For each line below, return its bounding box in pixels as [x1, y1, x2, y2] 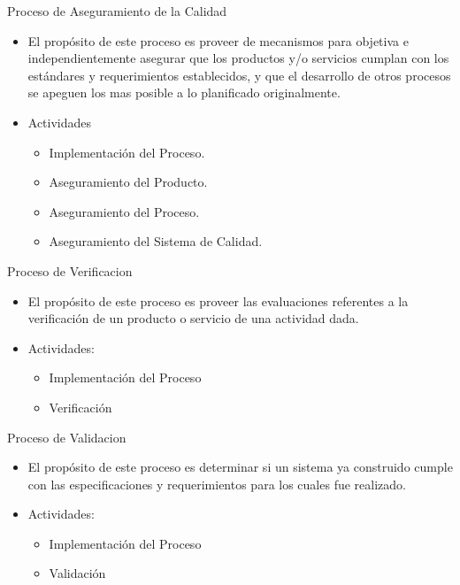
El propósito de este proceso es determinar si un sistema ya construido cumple [27, 458, 453, 476]
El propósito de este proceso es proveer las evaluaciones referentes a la [27, 291, 409, 310]
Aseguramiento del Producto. [49, 173, 208, 191]
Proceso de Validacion [7, 427, 126, 446]
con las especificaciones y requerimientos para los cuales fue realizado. [27, 474, 406, 493]
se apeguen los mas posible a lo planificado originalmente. [27, 83, 341, 102]
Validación [49, 564, 106, 582]
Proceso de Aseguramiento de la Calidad [7, 2, 227, 19]
